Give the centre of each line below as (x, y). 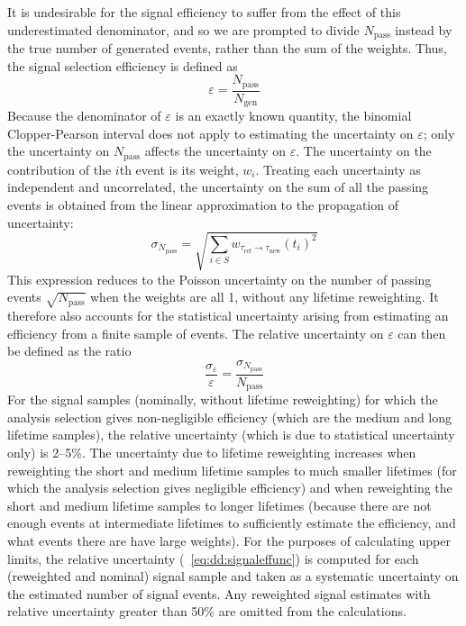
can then (422, 333)
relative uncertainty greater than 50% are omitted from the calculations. (207, 611)
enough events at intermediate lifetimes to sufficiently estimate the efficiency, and (232, 523)
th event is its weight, (179, 169)
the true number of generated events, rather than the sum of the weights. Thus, (227, 48)
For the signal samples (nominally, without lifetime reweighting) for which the (223, 399)
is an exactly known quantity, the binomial (293, 116)
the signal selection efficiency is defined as (123, 65)
